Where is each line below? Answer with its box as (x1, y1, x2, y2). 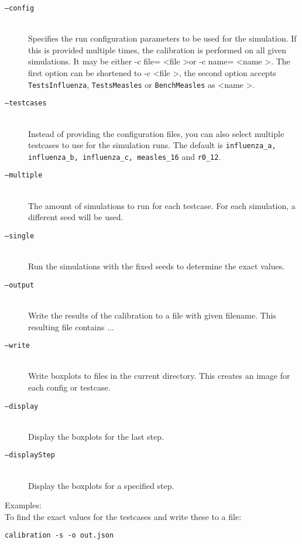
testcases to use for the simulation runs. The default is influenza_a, (28, 139, 276, 151)
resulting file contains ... (28, 320, 114, 333)
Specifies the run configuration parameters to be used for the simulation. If (28, 32, 297, 45)
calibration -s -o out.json (5, 531, 114, 540)
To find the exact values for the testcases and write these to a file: (5, 510, 242, 522)
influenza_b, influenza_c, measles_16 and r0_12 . (28, 150, 221, 162)
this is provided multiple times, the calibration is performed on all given (28, 43, 287, 56)
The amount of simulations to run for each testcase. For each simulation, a (28, 199, 296, 211)
